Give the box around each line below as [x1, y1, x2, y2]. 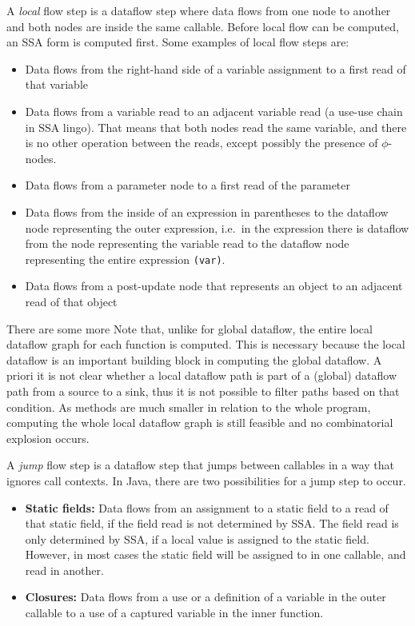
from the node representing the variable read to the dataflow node [25, 235, 349, 252]
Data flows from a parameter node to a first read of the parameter [25, 177, 351, 193]
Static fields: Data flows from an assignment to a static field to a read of [25, 499, 389, 516]
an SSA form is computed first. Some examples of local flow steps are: [6, 34, 349, 50]
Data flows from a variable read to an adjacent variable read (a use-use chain [25, 102, 403, 119]
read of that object [25, 293, 118, 309]
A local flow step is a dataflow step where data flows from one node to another [6, 2, 391, 18]
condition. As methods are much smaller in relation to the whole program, [6, 398, 371, 415]
